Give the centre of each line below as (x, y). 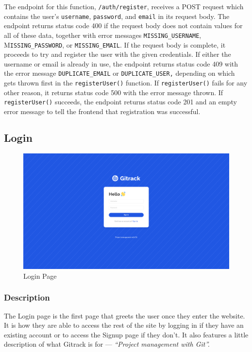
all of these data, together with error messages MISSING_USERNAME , (103, 35)
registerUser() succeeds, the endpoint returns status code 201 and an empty (120, 102)
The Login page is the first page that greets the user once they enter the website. (125, 315)
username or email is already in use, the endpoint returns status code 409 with (121, 63)
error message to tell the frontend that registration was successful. (102, 111)
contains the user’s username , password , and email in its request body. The (117, 16)
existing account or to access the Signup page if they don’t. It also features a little (126, 334)
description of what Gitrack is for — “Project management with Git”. (107, 344)
